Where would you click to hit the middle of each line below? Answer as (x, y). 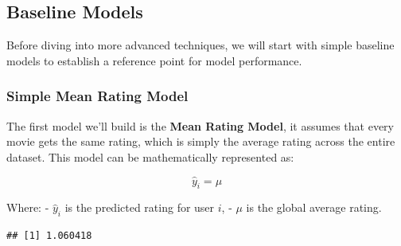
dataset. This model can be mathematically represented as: (150, 156)
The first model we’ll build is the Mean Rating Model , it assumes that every (200, 125)
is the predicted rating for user (140, 207)
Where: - (28, 207)
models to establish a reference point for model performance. (154, 60)
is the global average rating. (314, 207)
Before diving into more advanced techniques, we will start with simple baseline (200, 45)
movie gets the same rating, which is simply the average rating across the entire (201, 141)
